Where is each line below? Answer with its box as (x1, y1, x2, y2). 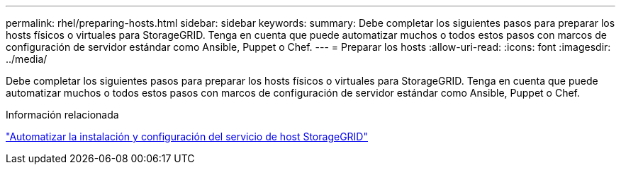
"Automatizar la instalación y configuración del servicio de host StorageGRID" (6, 130, 368, 142)
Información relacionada (6, 109, 119, 121)
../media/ (6, 53, 47, 65)
